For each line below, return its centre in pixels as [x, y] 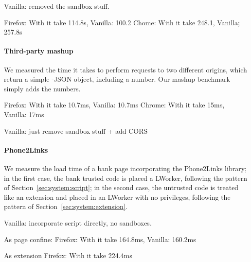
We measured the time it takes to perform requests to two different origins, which [125, 69]
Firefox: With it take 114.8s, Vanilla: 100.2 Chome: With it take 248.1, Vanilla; [122, 22]
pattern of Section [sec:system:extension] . [66, 206]
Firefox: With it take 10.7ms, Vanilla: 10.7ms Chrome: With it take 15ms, [114, 105]
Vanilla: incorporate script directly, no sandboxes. [78, 222]
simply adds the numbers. [42, 88]
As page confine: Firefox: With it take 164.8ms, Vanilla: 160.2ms [100, 239]
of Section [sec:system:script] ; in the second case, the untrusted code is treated [121, 187]
